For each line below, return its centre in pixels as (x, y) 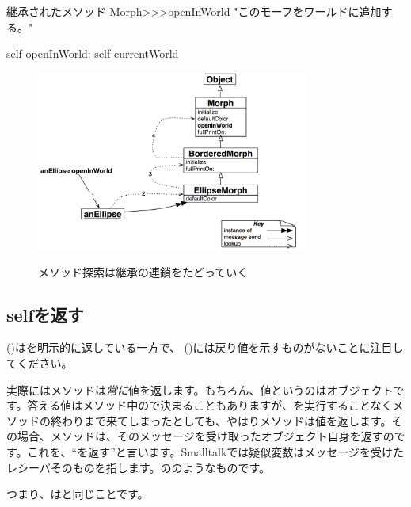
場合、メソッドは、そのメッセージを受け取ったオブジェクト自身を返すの (205, 436)
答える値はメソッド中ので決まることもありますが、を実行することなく (210, 405)
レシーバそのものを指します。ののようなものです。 (139, 467)
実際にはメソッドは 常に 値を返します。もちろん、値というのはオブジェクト (200, 389)
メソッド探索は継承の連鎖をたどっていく (143, 271)
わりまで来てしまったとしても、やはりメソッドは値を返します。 (226, 420)
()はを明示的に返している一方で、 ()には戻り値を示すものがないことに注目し (205, 347)
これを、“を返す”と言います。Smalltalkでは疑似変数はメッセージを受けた (216, 451)
